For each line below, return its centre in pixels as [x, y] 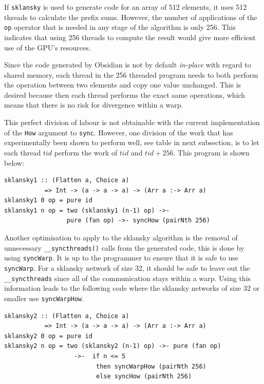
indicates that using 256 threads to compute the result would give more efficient [130, 37]
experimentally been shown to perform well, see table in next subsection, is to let [132, 142]
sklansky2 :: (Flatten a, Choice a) [67, 316]
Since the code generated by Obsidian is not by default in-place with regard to [128, 65]
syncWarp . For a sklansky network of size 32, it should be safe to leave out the [127, 267]
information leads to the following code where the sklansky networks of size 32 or [132, 288]
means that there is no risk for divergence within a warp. [94, 105]
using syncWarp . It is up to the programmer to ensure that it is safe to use [121, 258]
